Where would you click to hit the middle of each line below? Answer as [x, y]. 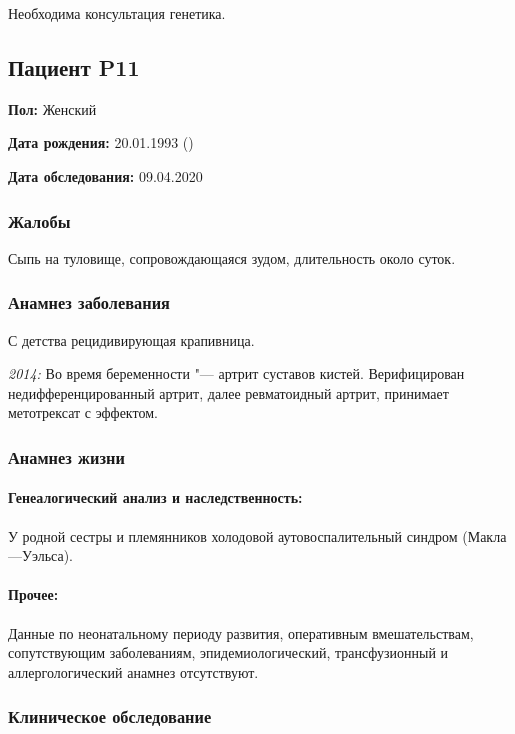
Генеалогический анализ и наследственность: [155, 497]
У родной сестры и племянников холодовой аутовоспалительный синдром [233, 535]
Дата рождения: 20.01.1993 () [101, 142]
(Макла [484, 535]
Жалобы [39, 220]
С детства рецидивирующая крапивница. [131, 339]
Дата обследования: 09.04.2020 [105, 175]
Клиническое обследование [110, 716]
